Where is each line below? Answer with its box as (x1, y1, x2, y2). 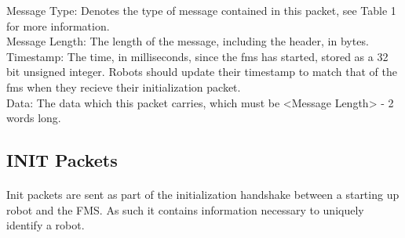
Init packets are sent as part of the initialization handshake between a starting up (6, 186, 400, 203)
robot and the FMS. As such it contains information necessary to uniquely (6, 201, 364, 218)
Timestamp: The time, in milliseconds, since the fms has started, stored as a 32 (6, 48, 389, 64)
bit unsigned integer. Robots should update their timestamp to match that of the (6, 63, 397, 80)
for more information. (6, 17, 110, 34)
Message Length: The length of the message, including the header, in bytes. (6, 33, 369, 49)
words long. (6, 110, 61, 126)
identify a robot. (6, 217, 85, 233)
